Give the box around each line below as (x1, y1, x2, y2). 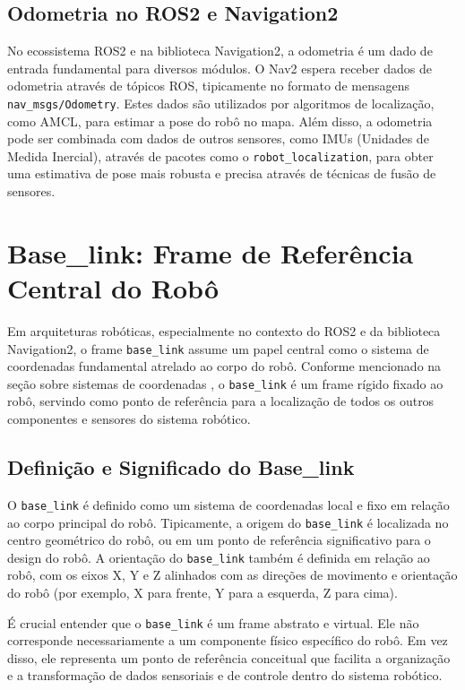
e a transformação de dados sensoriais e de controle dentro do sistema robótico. (7, 666, 443, 685)
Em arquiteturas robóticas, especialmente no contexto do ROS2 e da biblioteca (7, 321, 441, 340)
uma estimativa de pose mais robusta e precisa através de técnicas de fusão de (7, 164, 436, 183)
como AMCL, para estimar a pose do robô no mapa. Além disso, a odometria (7, 111, 433, 130)
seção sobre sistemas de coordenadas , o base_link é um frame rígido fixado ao (7, 374, 443, 392)
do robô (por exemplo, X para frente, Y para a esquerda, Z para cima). (7, 583, 398, 602)
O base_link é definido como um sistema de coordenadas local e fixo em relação (7, 495, 450, 513)
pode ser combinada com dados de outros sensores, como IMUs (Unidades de (7, 129, 429, 148)
